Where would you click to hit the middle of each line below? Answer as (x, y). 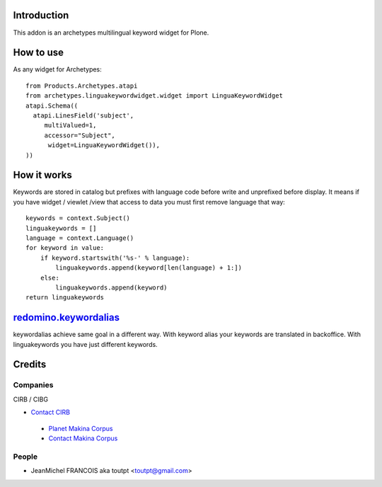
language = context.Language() (80, 238)
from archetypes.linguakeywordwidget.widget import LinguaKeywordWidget (154, 96)
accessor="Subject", (80, 135)
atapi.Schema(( (52, 105)
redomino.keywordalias (66, 317)
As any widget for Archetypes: (57, 69)
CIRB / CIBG (31, 399)
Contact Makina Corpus (83, 438)
